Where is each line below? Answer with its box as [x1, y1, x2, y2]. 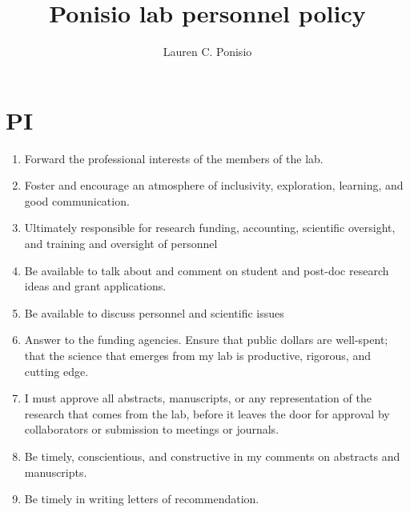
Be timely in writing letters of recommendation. [24, 490, 259, 507]
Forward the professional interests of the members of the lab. [24, 150, 324, 166]
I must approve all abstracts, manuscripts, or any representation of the [24, 390, 372, 406]
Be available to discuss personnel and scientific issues [24, 304, 284, 321]
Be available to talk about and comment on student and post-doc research [24, 262, 389, 278]
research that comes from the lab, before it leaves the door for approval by [24, 405, 390, 422]
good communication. [24, 192, 130, 209]
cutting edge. [24, 362, 89, 379]
